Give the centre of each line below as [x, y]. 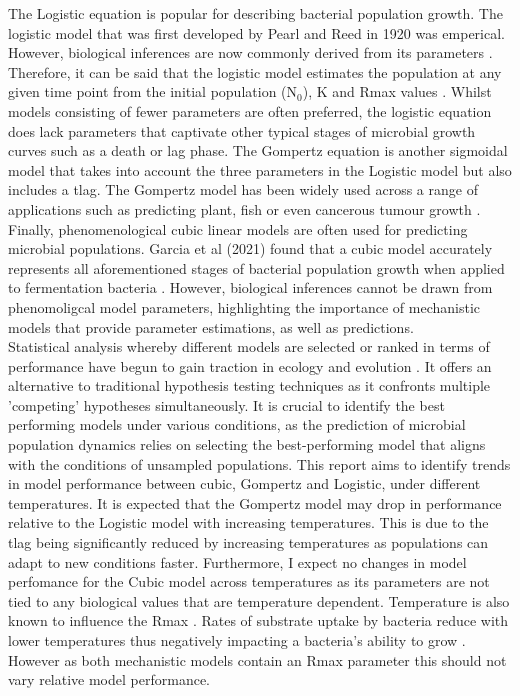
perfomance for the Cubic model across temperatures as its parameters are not [249, 581]
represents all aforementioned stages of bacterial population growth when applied [256, 267]
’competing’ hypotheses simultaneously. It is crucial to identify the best [226, 404]
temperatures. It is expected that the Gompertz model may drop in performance [255, 502]
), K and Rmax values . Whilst [397, 91]
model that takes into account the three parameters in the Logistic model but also [260, 169]
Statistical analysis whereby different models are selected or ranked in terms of [249, 346]
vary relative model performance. [109, 679]
